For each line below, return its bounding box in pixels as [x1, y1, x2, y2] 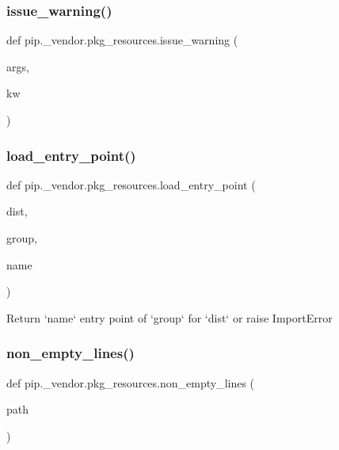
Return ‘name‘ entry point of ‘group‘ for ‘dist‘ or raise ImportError [6, 309, 333, 326]
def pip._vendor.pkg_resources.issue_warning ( [6, 32, 238, 48]
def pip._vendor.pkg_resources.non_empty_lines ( [6, 374, 255, 391]
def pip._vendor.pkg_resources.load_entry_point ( [6, 176, 256, 193]
